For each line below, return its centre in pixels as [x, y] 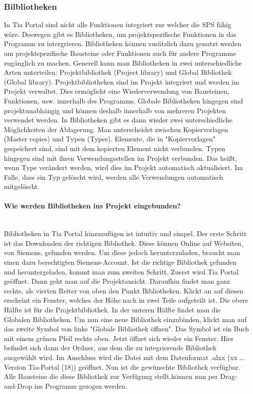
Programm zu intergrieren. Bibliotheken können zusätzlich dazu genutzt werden [123, 43]
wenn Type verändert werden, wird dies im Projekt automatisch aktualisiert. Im [124, 167]
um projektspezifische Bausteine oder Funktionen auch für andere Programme [120, 53]
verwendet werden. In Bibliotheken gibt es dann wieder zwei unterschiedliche [118, 120]
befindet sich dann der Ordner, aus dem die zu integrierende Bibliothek [110, 348]
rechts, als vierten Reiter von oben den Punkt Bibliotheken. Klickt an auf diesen [124, 290]
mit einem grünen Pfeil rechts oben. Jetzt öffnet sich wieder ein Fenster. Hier [119, 338]
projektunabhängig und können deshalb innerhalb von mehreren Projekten [115, 110]
